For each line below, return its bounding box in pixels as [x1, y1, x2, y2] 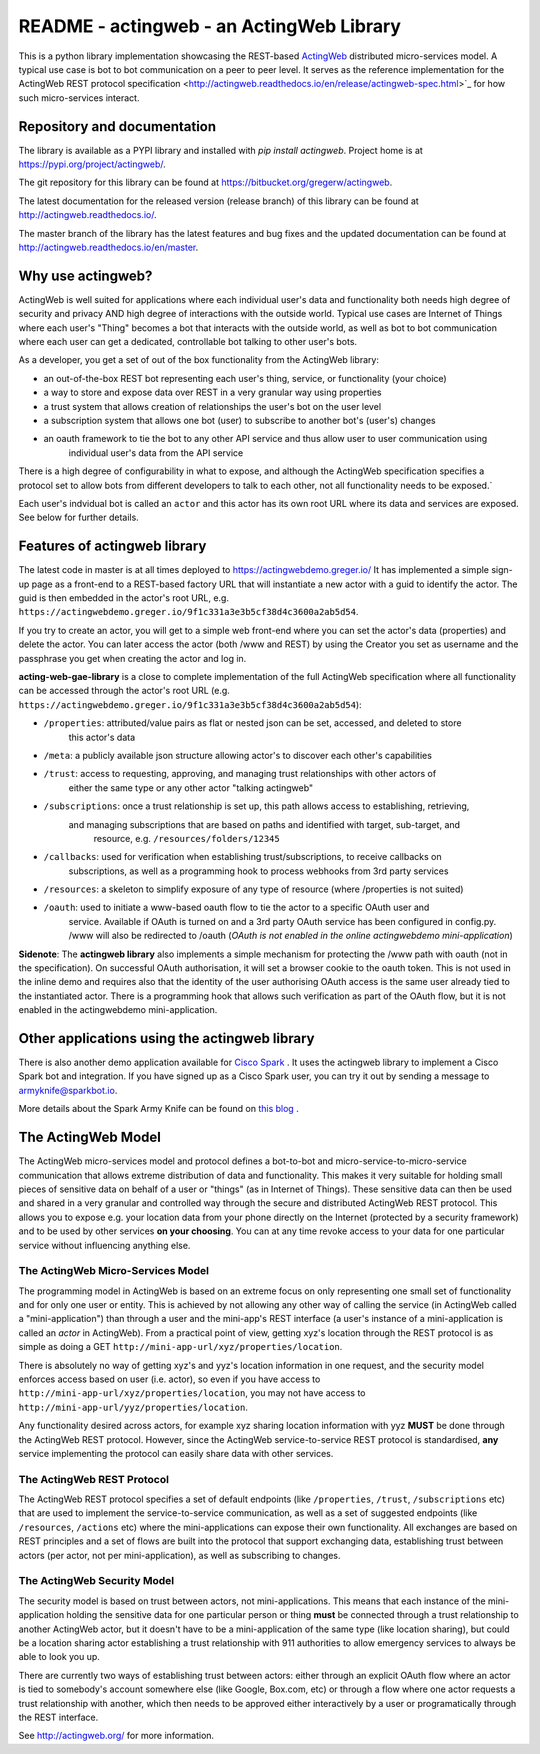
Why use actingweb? [18, 267, 153, 284]
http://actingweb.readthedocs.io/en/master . [18, 241, 199, 253]
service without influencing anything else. [18, 1239, 191, 1251]
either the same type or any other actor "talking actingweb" [68, 781, 314, 794]
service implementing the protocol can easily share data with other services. [18, 1447, 334, 1459]
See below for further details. [18, 511, 139, 524]
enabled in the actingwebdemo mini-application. [18, 1004, 218, 1016]
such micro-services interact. [18, 91, 140, 104]
